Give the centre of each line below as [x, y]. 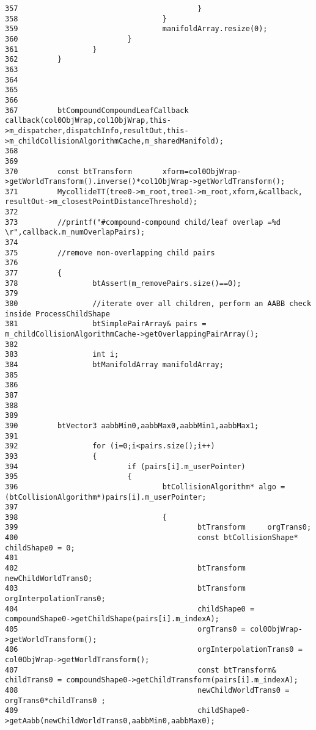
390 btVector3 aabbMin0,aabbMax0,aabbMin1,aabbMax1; [132, 425]
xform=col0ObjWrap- [202, 171]
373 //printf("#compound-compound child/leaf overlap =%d [143, 222]
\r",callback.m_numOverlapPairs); [75, 232]
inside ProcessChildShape [57, 314]
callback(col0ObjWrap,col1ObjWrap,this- [88, 121]
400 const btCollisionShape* [152, 538]
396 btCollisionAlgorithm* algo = [145, 487]
